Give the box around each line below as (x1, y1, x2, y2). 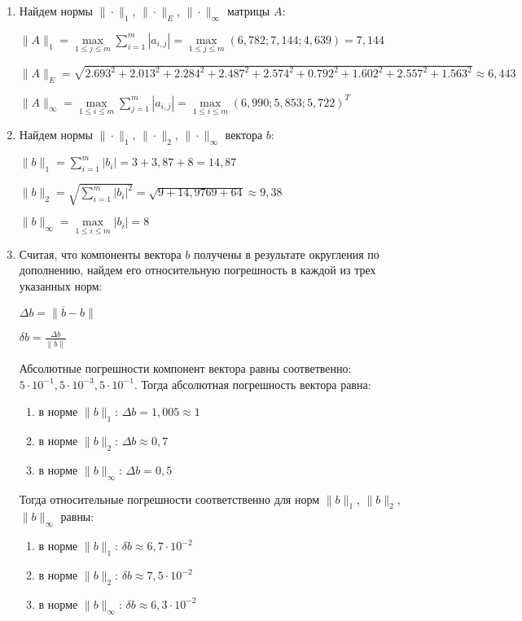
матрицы (226, 2, 270, 19)
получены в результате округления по (194, 245, 379, 262)
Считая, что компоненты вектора (19, 245, 182, 262)
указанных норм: (19, 277, 103, 294)
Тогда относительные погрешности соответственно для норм (19, 490, 320, 507)
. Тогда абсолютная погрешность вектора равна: (134, 375, 371, 392)
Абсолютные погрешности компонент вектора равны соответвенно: (19, 360, 352, 377)
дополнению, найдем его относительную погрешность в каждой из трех (19, 261, 376, 278)
